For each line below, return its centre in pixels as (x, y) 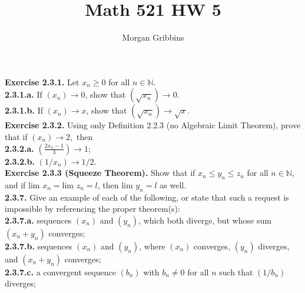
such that (236, 272)
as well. (173, 184)
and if (15, 184)
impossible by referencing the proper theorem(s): (92, 209)
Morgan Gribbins (153, 37)
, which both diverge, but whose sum (205, 220)
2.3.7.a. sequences (38, 220)
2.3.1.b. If (24, 110)
